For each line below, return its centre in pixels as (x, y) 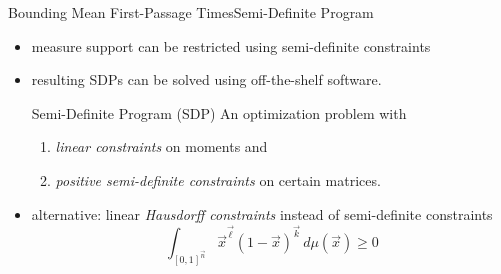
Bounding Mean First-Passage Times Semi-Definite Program (191, 12)
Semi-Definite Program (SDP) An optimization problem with (219, 112)
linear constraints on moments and (161, 146)
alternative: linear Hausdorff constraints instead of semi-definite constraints (262, 213)
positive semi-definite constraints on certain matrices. (218, 179)
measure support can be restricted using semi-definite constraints (231, 45)
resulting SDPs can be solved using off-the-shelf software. (206, 79)
